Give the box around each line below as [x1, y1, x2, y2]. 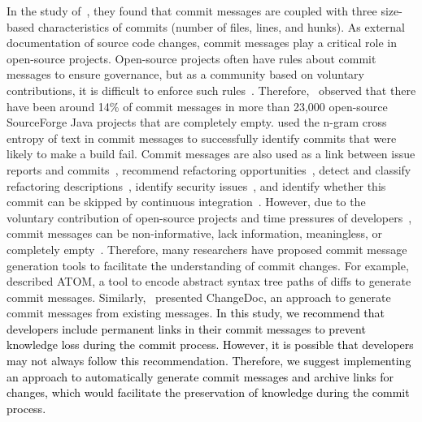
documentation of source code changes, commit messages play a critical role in [7, 34, 397, 51]
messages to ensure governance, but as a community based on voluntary [7, 66, 364, 83]
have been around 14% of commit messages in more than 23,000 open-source [7, 97, 388, 114]
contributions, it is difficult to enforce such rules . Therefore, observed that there [7, 81, 416, 98]
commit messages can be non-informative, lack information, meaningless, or [7, 225, 383, 242]
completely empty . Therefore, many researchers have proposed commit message [7, 240, 407, 257]
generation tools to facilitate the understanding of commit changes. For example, [7, 256, 409, 273]
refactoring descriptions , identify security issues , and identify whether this [7, 177, 386, 194]
